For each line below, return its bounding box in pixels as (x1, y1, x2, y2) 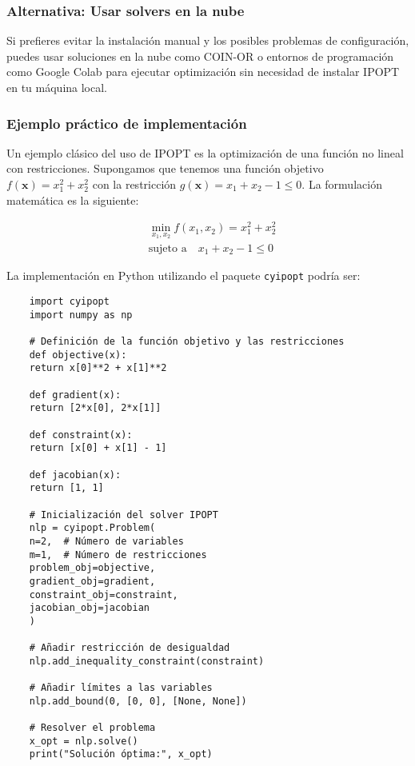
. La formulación (301, 176, 382, 192)
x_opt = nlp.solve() (29, 735, 138, 747)
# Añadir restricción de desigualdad (29, 642, 230, 654)
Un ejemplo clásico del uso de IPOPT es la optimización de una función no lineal (6, 144, 404, 161)
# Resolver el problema (29, 722, 156, 734)
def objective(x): (29, 349, 127, 361)
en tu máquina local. (6, 79, 108, 95)
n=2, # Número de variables (29, 535, 184, 547)
